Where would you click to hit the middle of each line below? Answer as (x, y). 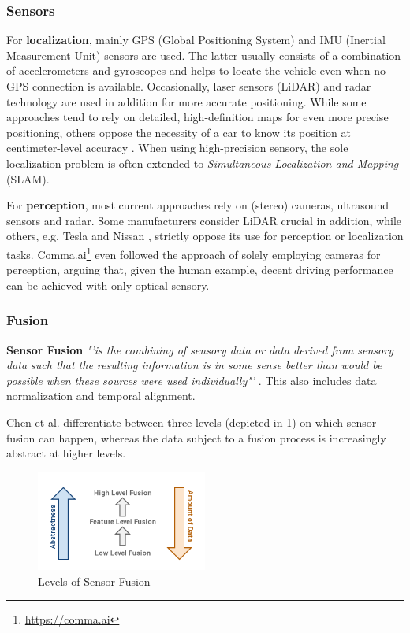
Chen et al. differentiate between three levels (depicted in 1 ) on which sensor (192, 422)
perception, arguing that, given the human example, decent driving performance (200, 270)
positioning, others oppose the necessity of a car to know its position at (179, 132)
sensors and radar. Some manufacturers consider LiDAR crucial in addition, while (204, 220)
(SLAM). (28, 178)
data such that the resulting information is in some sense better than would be (194, 365)
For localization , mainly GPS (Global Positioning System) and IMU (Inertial (196, 40)
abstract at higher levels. (66, 453)
